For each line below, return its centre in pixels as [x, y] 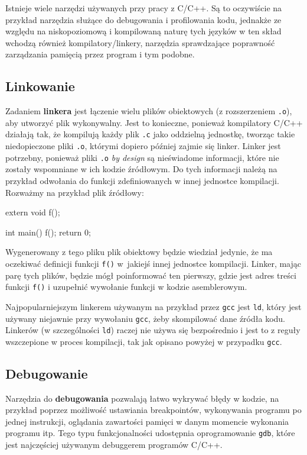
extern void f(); [33, 212]
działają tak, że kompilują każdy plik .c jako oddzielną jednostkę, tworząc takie [150, 134]
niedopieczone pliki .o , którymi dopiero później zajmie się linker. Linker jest [143, 146]
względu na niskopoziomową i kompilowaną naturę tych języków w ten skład [143, 31]
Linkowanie [40, 86]
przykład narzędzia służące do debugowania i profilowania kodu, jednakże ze [143, 19]
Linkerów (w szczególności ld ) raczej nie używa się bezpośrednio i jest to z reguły [153, 330]
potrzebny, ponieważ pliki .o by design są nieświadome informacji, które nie [142, 157]
